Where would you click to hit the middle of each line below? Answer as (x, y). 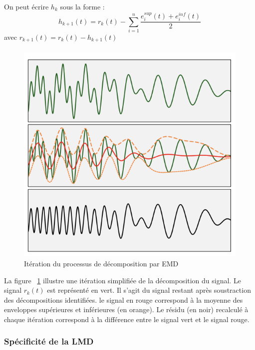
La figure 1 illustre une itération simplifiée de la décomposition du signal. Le (123, 280)
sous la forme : (82, 6)
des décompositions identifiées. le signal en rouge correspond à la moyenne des (124, 299)
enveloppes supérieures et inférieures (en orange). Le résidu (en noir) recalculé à (126, 309)
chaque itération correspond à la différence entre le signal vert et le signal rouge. (127, 319)
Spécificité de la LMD (49, 341)
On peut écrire (26, 6)
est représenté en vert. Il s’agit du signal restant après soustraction (149, 290)
